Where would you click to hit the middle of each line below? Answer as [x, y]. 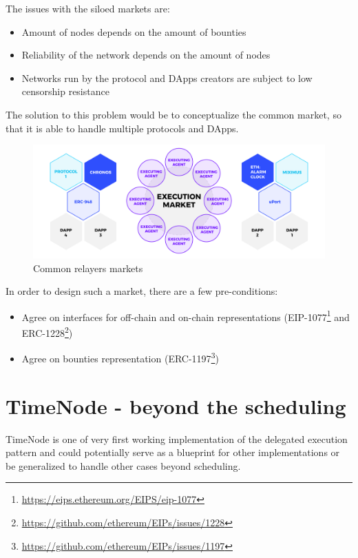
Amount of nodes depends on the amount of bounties [134, 31]
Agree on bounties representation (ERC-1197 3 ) [120, 357]
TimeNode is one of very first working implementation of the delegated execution [177, 438]
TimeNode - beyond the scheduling [176, 405]
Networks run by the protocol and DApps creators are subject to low [167, 77]
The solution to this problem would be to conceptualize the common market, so [173, 114]
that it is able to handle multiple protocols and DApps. [122, 128]
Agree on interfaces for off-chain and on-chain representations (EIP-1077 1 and [186, 316]
